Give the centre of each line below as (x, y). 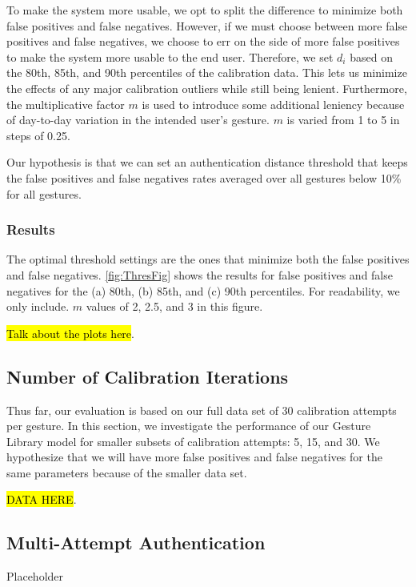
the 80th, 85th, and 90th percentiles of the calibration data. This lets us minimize (207, 72)
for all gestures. (44, 193)
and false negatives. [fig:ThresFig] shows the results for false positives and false (200, 274)
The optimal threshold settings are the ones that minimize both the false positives (208, 259)
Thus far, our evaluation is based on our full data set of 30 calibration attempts (202, 410)
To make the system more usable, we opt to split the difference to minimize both (205, 10)
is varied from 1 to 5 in (343, 120)
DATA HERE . (42, 499)
